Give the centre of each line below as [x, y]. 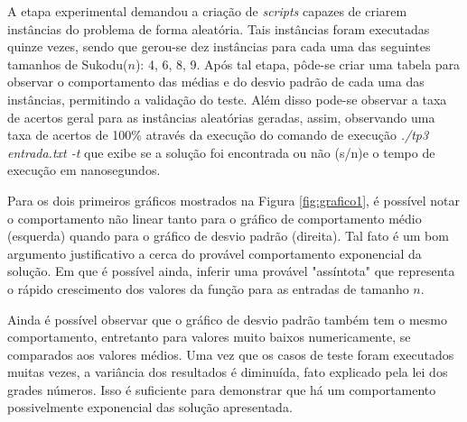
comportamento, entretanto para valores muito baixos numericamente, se [209, 337]
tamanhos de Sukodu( [68, 64]
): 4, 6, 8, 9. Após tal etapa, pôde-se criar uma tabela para [298, 64]
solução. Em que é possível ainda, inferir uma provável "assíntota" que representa [231, 271]
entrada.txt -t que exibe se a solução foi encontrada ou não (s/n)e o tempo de [221, 152]
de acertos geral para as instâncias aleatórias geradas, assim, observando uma [221, 117]
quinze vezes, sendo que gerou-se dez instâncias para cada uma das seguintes [219, 46]
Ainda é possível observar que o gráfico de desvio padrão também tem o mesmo [227, 319]
